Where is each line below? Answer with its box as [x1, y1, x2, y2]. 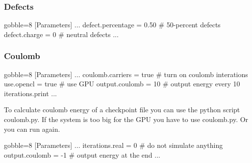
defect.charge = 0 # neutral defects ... [4, 29, 119, 39]
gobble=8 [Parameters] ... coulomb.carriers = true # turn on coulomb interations [4, 69, 248, 79]
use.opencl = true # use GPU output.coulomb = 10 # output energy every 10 [4, 79, 240, 89]
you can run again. [4, 123, 60, 134]
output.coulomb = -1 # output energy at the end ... [4, 149, 160, 160]
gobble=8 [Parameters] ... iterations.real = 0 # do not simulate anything [4, 140, 223, 150]
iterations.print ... [4, 88, 57, 98]
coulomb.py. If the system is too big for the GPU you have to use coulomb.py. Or [4, 114, 249, 124]
